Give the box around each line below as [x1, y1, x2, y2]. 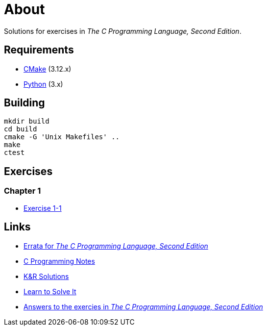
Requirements [4, 44, 74, 56]
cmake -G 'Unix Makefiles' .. [4, 133, 120, 141]
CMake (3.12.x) [24, 64, 72, 73]
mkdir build [4, 117, 49, 126]
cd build [4, 125, 37, 133]
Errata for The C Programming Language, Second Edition [24, 241, 208, 250]
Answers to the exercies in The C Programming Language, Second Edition [24, 302, 263, 311]
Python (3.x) [24, 79, 63, 88]
